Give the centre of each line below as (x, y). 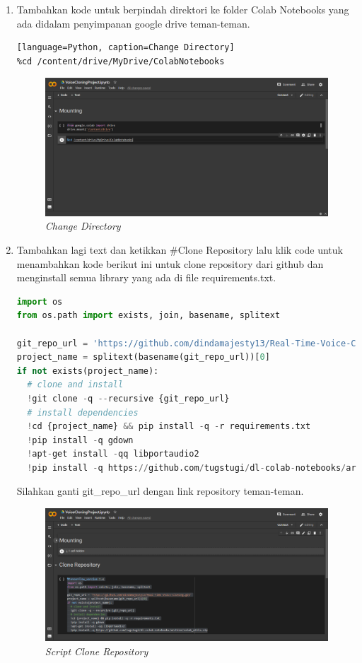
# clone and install (75, 385)
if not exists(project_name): (88, 371)
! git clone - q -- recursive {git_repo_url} (128, 398)
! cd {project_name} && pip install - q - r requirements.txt (169, 427)
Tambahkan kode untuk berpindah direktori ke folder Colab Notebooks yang (183, 9)
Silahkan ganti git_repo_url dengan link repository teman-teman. (160, 491)
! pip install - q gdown (80, 440)
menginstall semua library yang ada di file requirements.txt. (146, 277)
